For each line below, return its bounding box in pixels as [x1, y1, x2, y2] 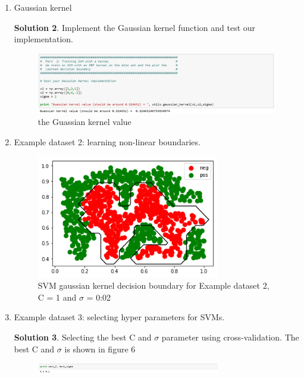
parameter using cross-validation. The [161, 330, 299, 343]
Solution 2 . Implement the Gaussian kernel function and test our [14, 21, 256, 33]
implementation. [14, 33, 73, 45]
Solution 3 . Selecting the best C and [14, 330, 152, 343]
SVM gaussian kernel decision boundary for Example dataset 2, [37, 279, 269, 292]
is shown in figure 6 [64, 342, 136, 355]
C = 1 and [37, 290, 77, 303]
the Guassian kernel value [37, 115, 131, 128]
